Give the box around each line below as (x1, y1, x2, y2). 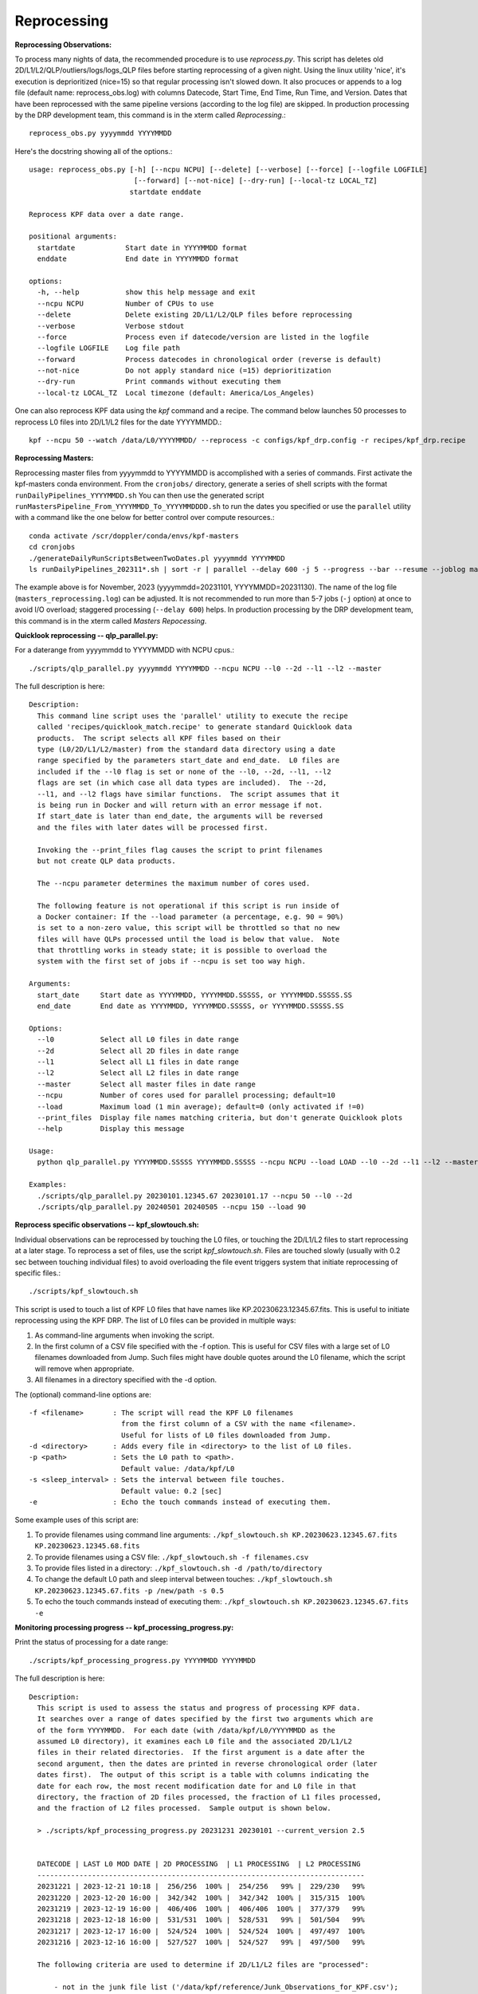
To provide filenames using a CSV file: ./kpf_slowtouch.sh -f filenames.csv (34, 1552, 309, 1562)
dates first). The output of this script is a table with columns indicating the (37, 1771, 370, 1779)
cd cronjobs (29, 542, 76, 552)
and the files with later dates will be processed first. (37, 822, 268, 832)
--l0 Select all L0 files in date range (37, 1035, 239, 1044)
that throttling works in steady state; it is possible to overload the (37, 946, 327, 955)
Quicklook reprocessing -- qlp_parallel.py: (14, 630, 159, 640)
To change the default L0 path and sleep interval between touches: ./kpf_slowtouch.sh (34, 1574, 333, 1584)
